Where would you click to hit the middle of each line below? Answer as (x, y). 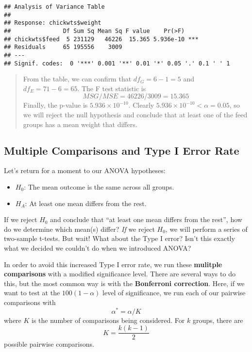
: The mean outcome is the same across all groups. (99, 187)
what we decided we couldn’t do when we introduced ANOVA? (98, 248)
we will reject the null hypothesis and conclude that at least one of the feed (135, 115)
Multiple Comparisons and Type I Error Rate (122, 150)
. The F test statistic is (112, 88)
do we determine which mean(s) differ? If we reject (79, 229)
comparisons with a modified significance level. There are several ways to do (120, 274)
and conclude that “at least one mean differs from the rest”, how (146, 219)
